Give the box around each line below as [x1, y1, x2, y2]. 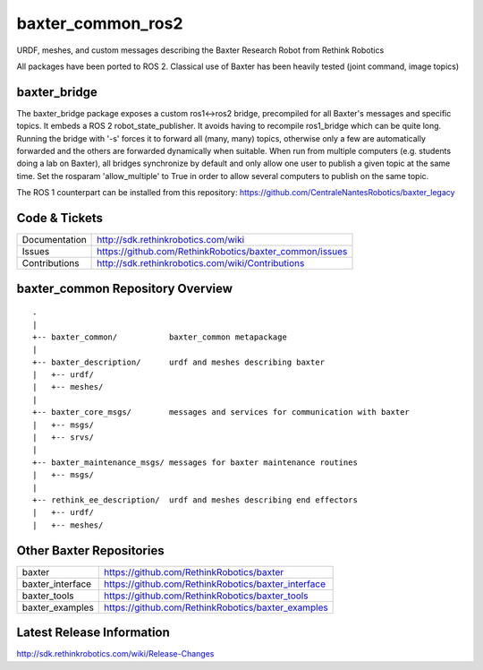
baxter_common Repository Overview [16, 280, 233, 296]
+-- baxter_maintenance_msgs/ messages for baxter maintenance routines [32, 457, 358, 468]
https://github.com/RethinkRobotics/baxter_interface [104, 578, 326, 590]
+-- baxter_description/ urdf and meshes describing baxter [32, 356, 326, 367]
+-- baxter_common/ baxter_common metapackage [32, 331, 288, 342]
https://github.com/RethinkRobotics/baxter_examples [104, 601, 328, 614]
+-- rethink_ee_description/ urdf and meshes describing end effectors [32, 494, 358, 505]
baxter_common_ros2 [16, 13, 183, 33]
